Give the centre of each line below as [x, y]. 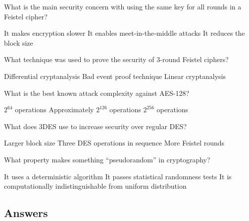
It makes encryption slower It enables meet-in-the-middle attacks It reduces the [124, 33]
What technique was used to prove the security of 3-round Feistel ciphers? [116, 59]
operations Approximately [54, 110]
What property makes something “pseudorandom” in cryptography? [107, 159]
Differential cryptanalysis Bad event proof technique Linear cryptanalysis [115, 76]
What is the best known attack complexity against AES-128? [97, 93]
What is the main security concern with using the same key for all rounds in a [123, 6]
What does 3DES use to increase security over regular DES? [96, 126]
